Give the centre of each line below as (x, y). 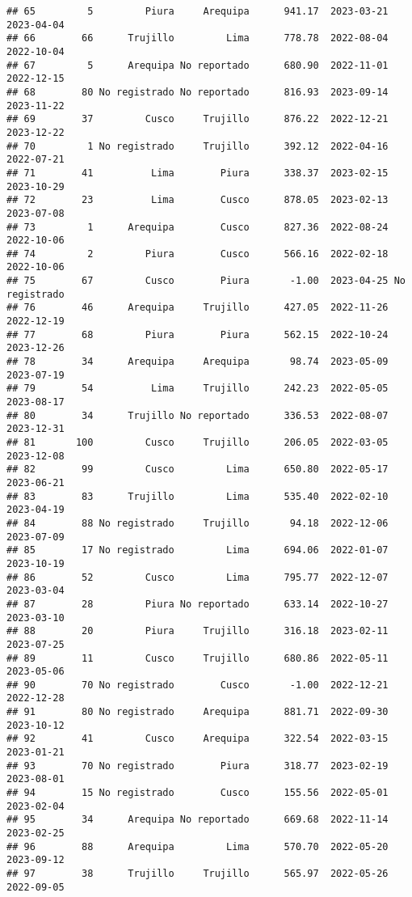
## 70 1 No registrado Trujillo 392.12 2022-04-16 (198, 146)
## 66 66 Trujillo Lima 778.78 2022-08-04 (198, 38)
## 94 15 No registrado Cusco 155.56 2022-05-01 (198, 793)
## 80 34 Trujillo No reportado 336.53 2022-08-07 (198, 415)
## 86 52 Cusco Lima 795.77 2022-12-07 (198, 577)
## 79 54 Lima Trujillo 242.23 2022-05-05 (198, 389)
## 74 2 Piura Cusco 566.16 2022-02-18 (198, 254)
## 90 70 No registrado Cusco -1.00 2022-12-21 (198, 685)
